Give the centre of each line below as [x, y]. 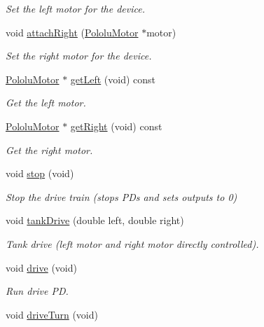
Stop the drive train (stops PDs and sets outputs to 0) [121, 196]
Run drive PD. [37, 291]
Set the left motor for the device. [75, 8]
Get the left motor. [46, 103]
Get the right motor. [49, 149]
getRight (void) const [116, 126]
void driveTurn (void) [52, 314]
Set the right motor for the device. [79, 56]
